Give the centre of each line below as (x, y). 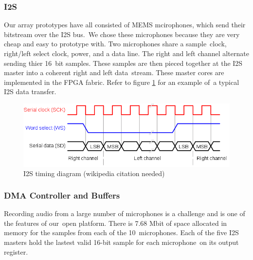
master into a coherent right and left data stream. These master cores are (114, 72)
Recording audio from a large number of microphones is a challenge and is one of (125, 213)
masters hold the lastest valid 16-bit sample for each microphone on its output (121, 242)
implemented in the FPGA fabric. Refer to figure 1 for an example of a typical (122, 82)
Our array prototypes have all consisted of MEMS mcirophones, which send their (125, 25)
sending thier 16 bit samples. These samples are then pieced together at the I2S (123, 63)
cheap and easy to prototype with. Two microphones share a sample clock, (115, 44)
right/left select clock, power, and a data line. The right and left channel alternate (126, 53)
